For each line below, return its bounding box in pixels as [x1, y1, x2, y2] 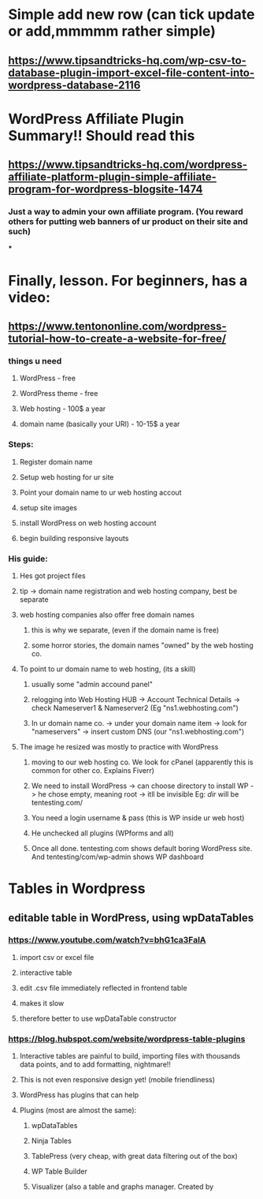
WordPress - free [19, 373, 76, 383]
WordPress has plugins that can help [19, 1090, 139, 1100]
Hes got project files [19, 570, 86, 581]
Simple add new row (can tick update [8, 6, 255, 24]
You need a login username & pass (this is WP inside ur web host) [31, 812, 245, 822]
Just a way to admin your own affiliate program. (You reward [8, 207, 244, 218]
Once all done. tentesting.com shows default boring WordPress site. [31, 843, 253, 853]
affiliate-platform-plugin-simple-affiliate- [8, 170, 217, 184]
